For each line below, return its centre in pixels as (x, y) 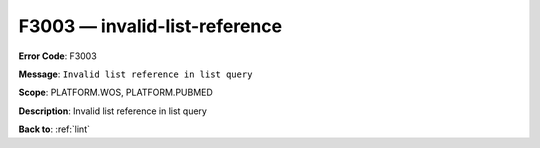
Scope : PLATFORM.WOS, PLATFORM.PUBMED (116, 92)
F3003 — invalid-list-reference (150, 26)
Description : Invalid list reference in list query (112, 111)
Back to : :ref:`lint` (54, 129)
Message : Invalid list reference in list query (135, 74)
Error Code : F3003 (57, 56)
